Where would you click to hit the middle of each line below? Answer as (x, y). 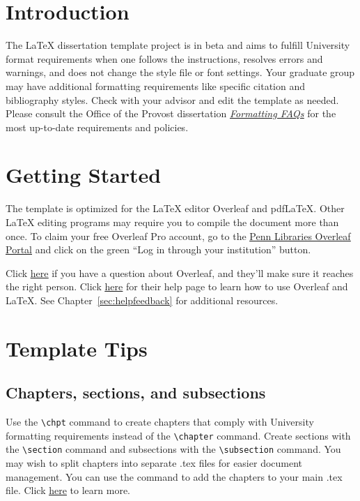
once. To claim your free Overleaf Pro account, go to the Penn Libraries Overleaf (178, 235)
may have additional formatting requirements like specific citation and (156, 85)
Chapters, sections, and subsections (136, 392)
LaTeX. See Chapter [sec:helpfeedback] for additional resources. (142, 300)
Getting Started (84, 175)
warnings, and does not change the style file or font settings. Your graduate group (180, 72)
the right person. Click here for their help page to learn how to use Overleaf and (177, 286)
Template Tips (77, 348)
